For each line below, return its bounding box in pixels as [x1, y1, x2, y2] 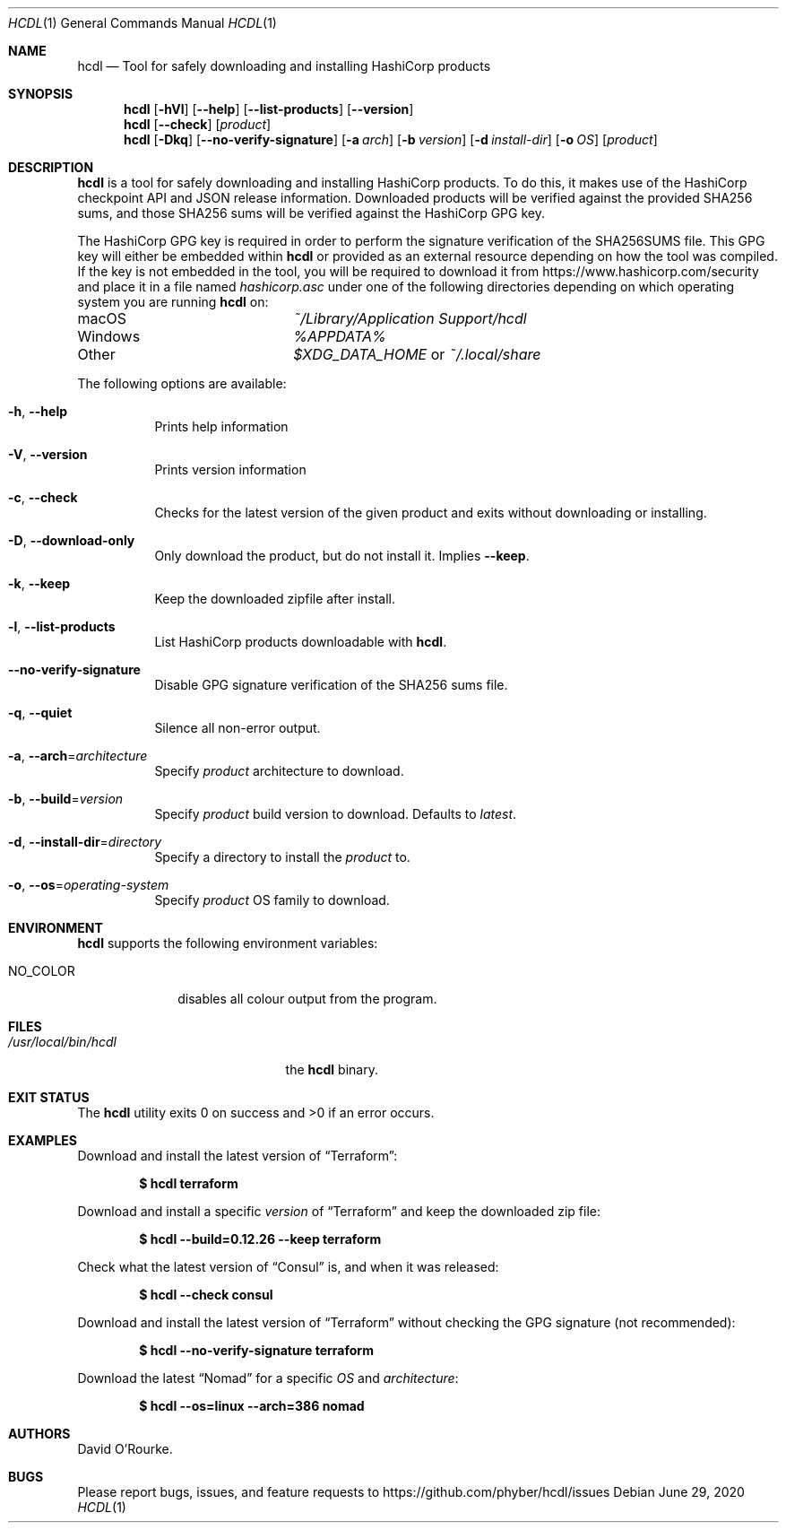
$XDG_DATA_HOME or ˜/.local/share [293, 345, 541, 363]
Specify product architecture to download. [154, 763, 404, 778]
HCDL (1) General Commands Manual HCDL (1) [8, 15, 277, 30]
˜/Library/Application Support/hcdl [293, 309, 527, 327]
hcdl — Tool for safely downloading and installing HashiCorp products [77, 58, 491, 74]
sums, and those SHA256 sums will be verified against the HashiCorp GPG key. [77, 205, 545, 221]
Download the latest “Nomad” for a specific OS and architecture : [77, 1370, 459, 1386]
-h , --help [8, 404, 68, 419]
